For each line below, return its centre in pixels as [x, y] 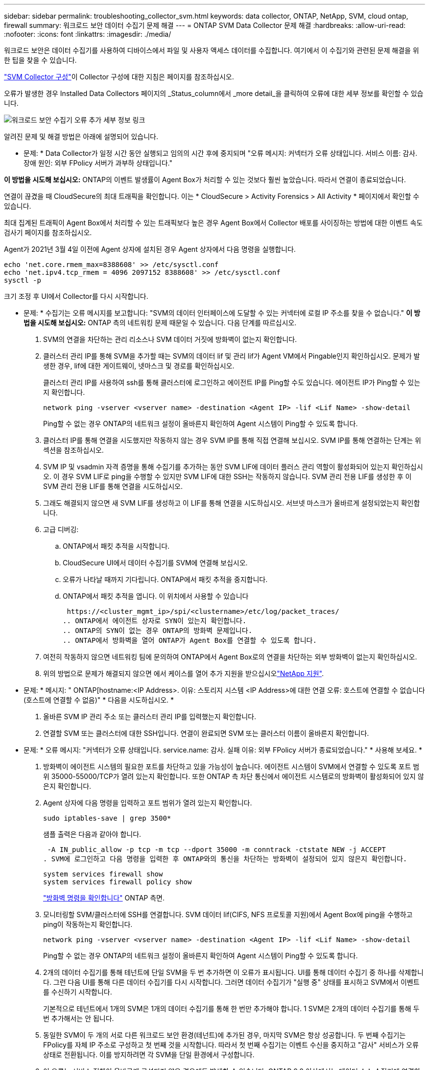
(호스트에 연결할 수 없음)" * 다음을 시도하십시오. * [99, 700]
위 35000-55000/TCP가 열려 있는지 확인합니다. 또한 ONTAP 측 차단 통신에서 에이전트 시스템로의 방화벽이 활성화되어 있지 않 [234, 776]
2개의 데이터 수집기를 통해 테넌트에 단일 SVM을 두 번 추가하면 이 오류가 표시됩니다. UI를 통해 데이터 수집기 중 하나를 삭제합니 [233, 972]
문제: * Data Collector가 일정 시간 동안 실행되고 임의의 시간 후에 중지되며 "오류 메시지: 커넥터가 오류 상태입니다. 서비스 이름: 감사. [221, 153]
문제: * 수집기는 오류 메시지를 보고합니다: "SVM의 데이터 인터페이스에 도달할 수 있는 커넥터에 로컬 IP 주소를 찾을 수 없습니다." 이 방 [222, 313]
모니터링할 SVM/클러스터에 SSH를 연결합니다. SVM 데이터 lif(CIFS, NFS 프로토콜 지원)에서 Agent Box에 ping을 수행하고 [228, 914]
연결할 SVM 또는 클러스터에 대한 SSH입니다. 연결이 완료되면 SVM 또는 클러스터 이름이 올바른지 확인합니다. [206, 733]
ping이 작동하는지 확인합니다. [88, 924]
